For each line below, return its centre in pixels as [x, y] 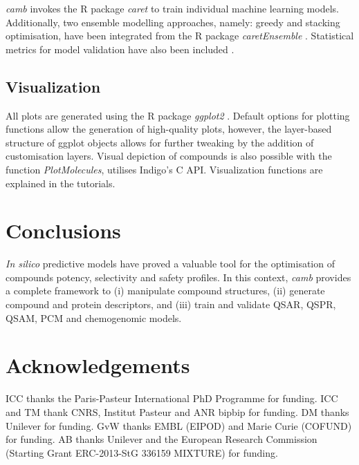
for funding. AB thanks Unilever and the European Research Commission [162, 439]
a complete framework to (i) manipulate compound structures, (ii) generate [165, 291]
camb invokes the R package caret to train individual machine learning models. [172, 8]
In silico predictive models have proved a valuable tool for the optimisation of [170, 264]
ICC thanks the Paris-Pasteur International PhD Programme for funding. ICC [172, 398]
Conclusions [63, 230]
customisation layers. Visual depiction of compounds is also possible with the [169, 156]
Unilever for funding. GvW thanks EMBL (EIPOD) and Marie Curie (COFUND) [179, 425]
